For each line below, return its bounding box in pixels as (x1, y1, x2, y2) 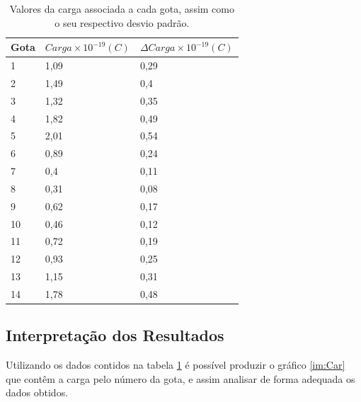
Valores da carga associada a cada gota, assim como (9, 1, 234, 16)
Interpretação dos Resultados (6, 324, 224, 346)
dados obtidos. (6, 385, 69, 400)
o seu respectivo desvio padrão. (55, 15, 190, 30)
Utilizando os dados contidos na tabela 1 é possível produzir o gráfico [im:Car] (6, 357, 345, 372)
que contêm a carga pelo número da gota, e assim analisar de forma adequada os (6, 371, 355, 386)
